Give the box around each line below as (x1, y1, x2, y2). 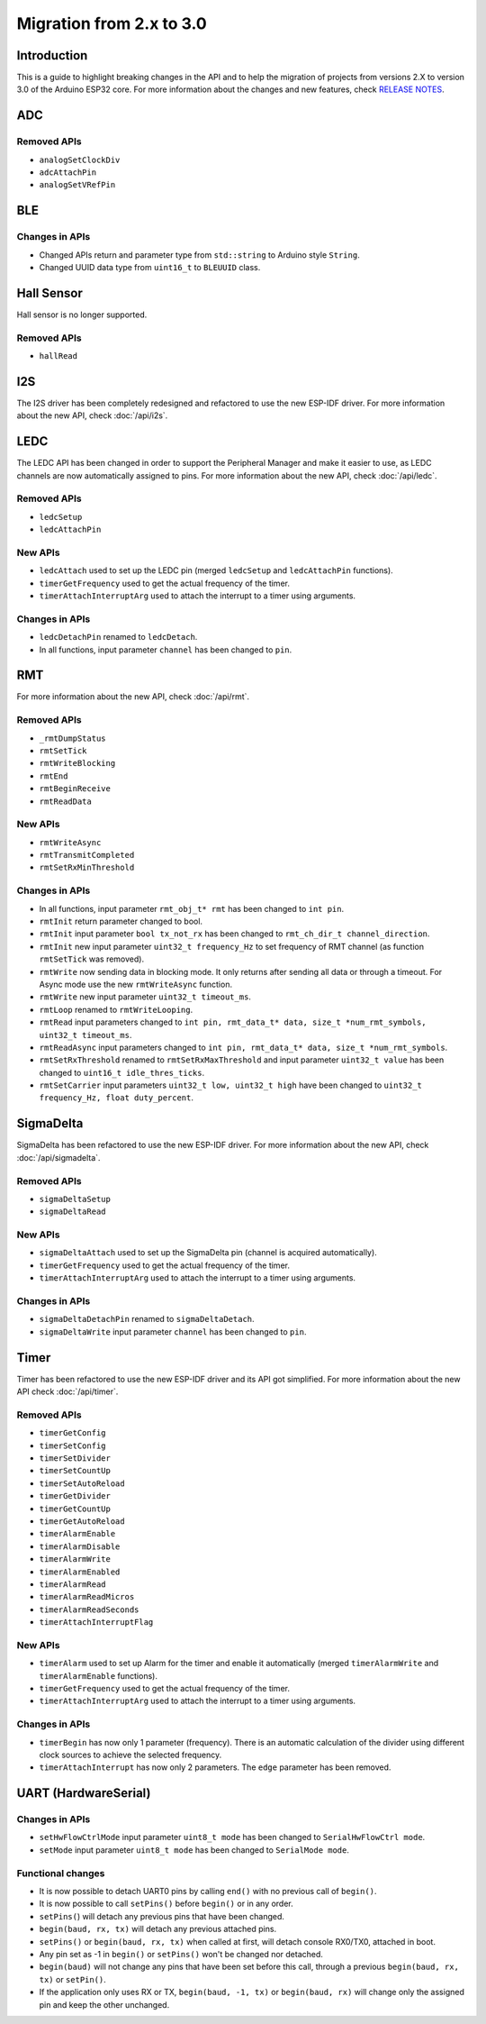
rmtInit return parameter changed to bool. (39, 916, 202, 927)
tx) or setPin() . (39, 1974, 107, 1984)
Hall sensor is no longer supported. (16, 309, 148, 320)
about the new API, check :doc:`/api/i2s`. (16, 410, 168, 421)
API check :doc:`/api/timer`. (16, 1386, 119, 1397)
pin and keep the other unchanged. (39, 1999, 170, 2010)
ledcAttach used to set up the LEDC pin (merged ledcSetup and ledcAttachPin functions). (39, 565, 393, 576)
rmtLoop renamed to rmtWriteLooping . (39, 1004, 193, 1015)
